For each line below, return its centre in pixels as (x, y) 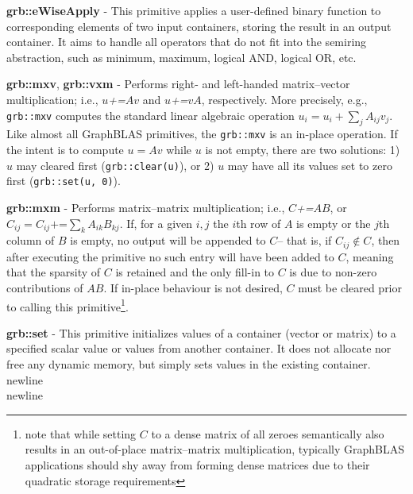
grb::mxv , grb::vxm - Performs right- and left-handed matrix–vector (178, 84)
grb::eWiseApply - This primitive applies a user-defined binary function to (194, 10)
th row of (259, 223)
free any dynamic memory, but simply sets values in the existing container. (189, 363)
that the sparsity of (54, 272)
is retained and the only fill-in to (195, 272)
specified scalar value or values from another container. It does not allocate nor (199, 348)
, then (386, 240)
